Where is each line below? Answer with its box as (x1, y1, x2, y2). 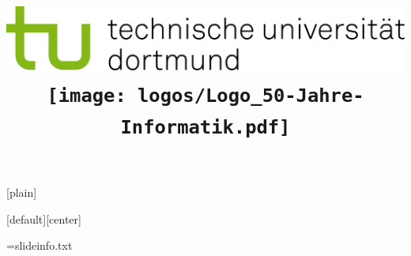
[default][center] (6, 210, 81, 227)
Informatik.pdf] (120, 115, 291, 138)
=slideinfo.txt (6, 237, 73, 254)
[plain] (6, 184, 37, 201)
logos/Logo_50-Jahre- (138, 84, 364, 107)
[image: (47, 84, 126, 107)
